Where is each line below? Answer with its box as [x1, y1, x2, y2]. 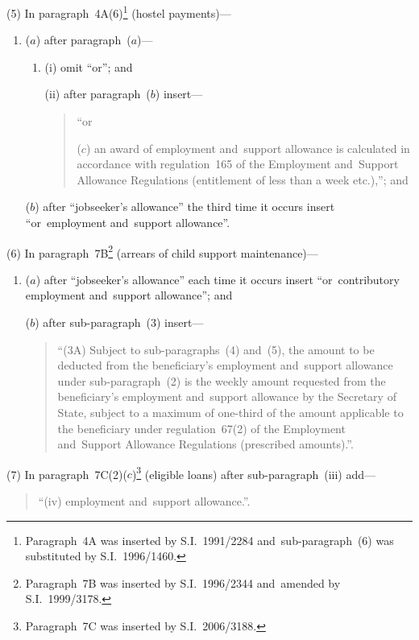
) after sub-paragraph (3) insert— [35, 314, 204, 331]
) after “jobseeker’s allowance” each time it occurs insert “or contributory [35, 270, 400, 287]
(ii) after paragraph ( [44, 85, 151, 102]
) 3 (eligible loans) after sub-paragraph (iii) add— [131, 463, 376, 482]
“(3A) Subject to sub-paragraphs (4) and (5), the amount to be [57, 341, 375, 357]
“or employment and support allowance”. [25, 214, 230, 230]
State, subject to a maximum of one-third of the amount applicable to [57, 404, 404, 420]
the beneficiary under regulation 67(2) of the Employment [57, 419, 346, 436]
